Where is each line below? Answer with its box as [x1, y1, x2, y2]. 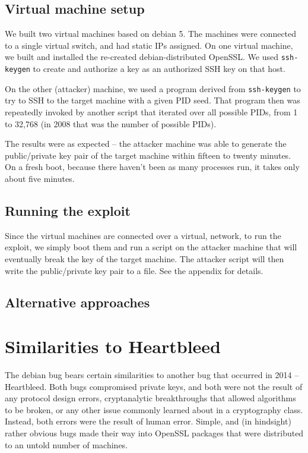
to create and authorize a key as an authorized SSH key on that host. [33, 62, 285, 75]
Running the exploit [5, 201, 131, 219]
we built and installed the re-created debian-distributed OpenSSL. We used [5, 51, 279, 63]
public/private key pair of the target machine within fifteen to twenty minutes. [5, 149, 291, 161]
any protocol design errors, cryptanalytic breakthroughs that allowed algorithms [5, 392, 296, 404]
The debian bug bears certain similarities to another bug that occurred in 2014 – [5, 369, 299, 380]
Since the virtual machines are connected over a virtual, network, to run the [5, 229, 281, 241]
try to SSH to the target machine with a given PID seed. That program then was [5, 94, 300, 106]
